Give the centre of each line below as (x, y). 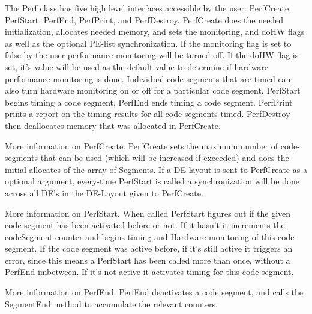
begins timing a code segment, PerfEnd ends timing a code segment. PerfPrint (149, 102)
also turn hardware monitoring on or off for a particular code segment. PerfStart (153, 90)
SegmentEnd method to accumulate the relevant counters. (111, 303)
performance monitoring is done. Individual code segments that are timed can (148, 78)
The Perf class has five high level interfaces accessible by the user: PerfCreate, (148, 8)
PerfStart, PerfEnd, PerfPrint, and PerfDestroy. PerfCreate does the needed (144, 20)
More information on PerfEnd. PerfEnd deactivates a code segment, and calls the (154, 292)
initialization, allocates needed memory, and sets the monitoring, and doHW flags (155, 32)
